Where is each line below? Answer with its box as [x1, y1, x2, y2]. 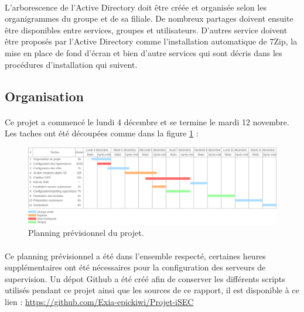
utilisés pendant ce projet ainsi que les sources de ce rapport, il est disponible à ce [5, 284, 299, 296]
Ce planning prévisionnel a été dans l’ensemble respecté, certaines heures [5, 249, 266, 262]
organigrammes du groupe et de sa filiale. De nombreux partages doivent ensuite [5, 12, 293, 25]
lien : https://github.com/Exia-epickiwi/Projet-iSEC [5, 295, 194, 307]
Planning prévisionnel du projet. [28, 227, 144, 239]
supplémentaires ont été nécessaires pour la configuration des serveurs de [5, 261, 266, 273]
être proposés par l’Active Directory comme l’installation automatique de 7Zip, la [5, 35, 298, 47]
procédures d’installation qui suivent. [5, 58, 138, 70]
